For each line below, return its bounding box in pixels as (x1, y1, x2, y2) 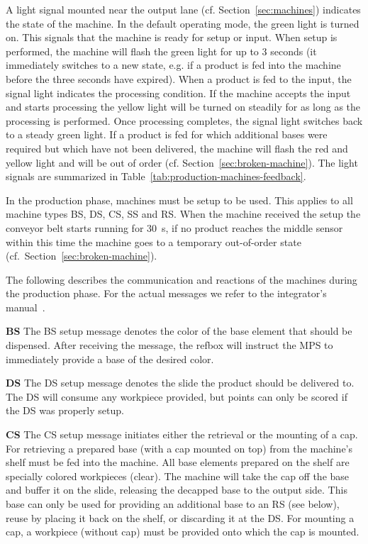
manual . (6, 299, 45, 314)
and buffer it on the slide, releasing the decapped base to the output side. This (6, 482, 347, 497)
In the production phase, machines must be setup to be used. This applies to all (6, 192, 353, 207)
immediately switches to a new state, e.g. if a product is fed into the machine (6, 57, 341, 72)
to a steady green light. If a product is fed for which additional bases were (6, 127, 328, 142)
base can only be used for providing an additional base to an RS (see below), (6, 496, 340, 511)
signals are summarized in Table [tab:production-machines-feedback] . (6, 169, 306, 184)
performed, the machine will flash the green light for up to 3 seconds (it (6, 43, 317, 58)
